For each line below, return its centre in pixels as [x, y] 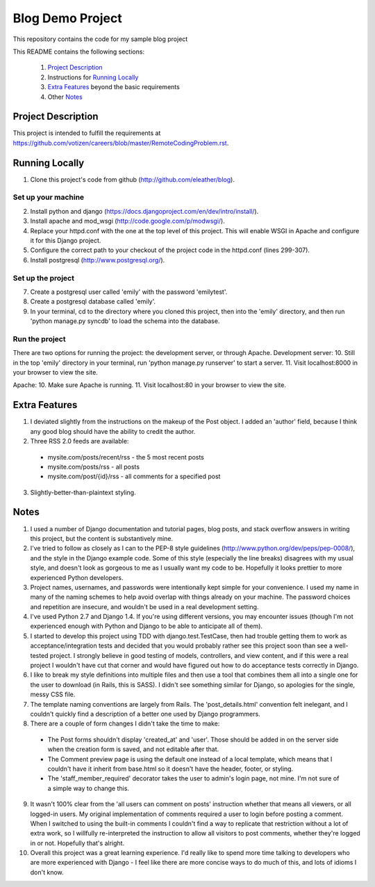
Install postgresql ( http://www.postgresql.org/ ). [98, 260]
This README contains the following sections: [79, 52]
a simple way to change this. [89, 788]
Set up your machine [49, 197]
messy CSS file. [53, 694]
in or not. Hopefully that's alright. [77, 843]
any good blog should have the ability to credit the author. [113, 431]
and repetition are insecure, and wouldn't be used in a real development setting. [144, 606]
